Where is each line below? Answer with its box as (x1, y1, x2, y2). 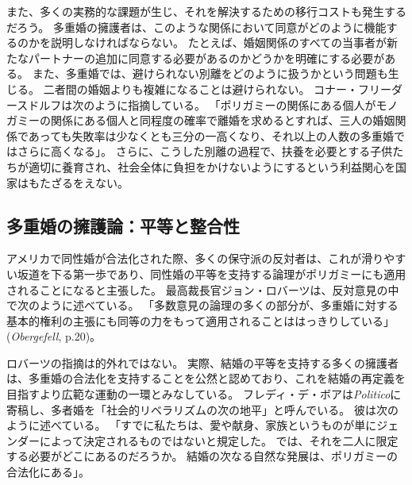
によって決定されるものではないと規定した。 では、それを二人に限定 (39, 432, 399, 448)
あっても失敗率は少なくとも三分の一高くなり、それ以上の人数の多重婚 (28, 127, 394, 144)
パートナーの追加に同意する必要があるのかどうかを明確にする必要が (28, 49, 385, 66)
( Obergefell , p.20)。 (6, 328, 102, 345)
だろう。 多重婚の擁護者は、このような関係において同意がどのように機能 (6, 18, 387, 35)
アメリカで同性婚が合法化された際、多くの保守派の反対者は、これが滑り (6, 250, 384, 267)
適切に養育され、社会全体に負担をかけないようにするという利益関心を (28, 158, 395, 175)
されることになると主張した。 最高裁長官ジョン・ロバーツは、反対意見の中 (6, 281, 399, 298)
